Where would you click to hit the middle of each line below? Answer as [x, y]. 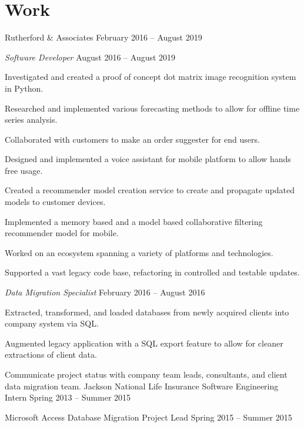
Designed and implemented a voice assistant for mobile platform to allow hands [148, 159]
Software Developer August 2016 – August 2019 [90, 57]
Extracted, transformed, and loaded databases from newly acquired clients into [147, 312]
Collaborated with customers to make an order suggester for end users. [132, 139]
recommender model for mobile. [62, 233]
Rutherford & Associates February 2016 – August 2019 [103, 37]
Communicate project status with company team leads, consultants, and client [146, 374]
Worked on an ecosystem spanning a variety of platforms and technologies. [139, 252]
